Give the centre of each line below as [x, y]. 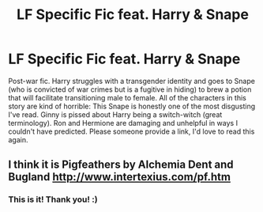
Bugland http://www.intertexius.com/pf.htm [120, 177]
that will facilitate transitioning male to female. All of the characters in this [127, 97]
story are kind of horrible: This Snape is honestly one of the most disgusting [132, 106]
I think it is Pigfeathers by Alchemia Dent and [121, 165]
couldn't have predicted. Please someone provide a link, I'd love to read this [131, 131]
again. [19, 139]
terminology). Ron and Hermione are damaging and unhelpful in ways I [123, 123]
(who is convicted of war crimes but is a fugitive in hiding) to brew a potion [130, 89]
